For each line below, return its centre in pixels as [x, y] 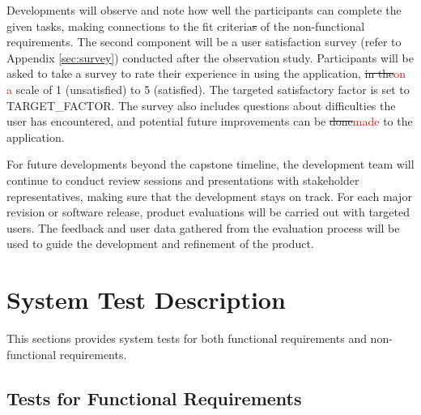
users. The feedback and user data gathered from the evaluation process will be [203, 227]
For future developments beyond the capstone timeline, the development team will [210, 164]
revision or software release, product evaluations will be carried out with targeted [208, 212]
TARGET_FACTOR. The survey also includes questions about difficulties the [201, 105]
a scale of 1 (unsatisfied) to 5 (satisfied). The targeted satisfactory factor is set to [208, 89]
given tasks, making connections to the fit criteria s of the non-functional [186, 26]
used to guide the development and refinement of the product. [160, 244]
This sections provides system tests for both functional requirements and [187, 338]
